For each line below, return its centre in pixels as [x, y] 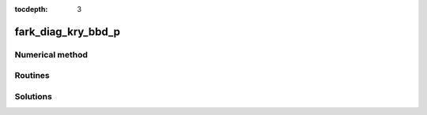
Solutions [34, 96]
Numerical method [51, 54]
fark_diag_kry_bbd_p [68, 32]
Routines [32, 76]
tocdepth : [31, 9]
